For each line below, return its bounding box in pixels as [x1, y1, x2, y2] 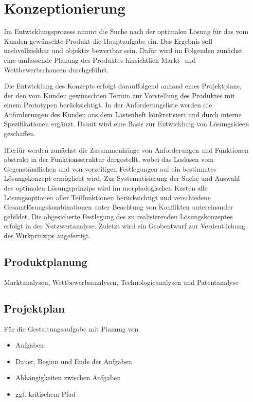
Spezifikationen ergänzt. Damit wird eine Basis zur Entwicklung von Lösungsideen [4, 119, 249, 129]
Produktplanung [4, 254, 88, 269]
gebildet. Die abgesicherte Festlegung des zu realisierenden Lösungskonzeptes [4, 211, 233, 221]
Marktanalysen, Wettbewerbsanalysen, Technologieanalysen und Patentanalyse [4, 277, 239, 287]
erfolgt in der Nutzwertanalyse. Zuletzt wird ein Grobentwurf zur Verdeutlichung [4, 221, 245, 231]
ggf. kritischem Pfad [15, 388, 76, 399]
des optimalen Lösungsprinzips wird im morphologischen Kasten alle [4, 183, 208, 193]
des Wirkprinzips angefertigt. [4, 230, 91, 240]
